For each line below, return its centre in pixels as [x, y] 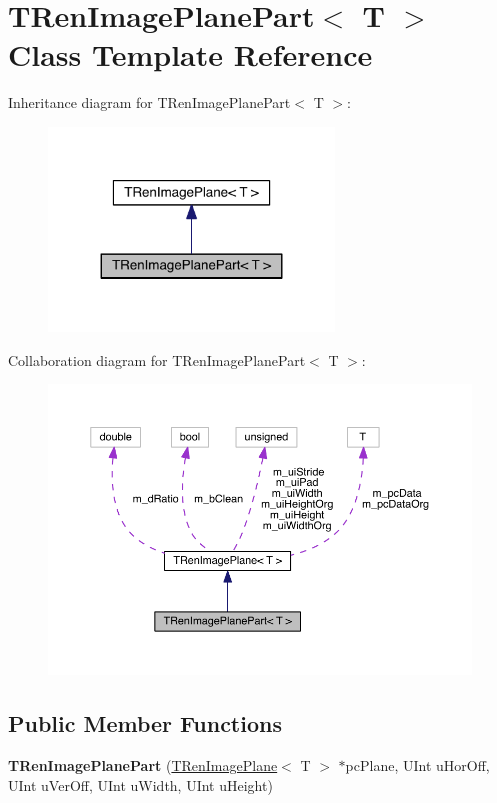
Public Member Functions [145, 723]
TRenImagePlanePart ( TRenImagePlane [143, 765]
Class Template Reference [190, 54]
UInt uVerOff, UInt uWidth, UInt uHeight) [140, 784]
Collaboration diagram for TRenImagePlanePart [157, 359]
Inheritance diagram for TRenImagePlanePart [149, 102]
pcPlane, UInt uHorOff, [417, 765]
